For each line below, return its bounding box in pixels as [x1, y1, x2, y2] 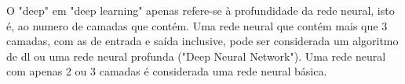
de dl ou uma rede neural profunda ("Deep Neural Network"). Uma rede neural [6, 47, 386, 64]
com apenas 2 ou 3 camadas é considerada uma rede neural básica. [6, 63, 327, 79]
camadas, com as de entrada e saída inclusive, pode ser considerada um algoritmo [6, 33, 399, 49]
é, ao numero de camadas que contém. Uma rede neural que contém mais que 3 [6, 17, 388, 33]
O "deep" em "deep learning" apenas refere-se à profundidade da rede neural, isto [6, 2, 395, 18]
